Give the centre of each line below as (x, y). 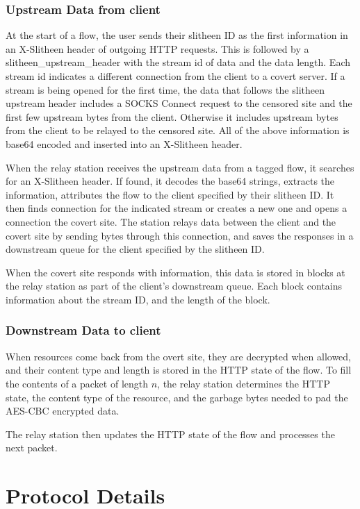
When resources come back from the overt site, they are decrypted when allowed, (179, 356)
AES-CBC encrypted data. (63, 411)
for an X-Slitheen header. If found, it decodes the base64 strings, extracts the (170, 181)
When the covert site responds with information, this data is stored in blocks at (175, 272)
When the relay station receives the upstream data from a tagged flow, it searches (180, 167)
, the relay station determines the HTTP (244, 383)
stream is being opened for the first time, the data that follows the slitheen (165, 89)
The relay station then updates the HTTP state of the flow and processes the (170, 434)
